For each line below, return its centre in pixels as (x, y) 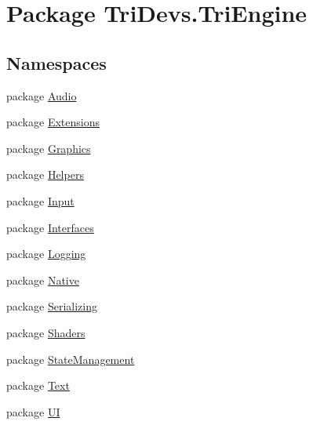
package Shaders (46, 332)
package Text (38, 385)
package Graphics (49, 148)
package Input (40, 200)
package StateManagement (71, 359)
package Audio (42, 95)
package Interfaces (50, 227)
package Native (43, 280)
